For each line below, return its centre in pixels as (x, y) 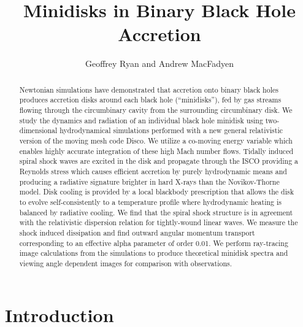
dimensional (38, 130)
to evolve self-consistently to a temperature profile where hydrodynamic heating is (150, 202)
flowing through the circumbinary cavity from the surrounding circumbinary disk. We (156, 110)
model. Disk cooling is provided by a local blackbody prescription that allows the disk (156, 192)
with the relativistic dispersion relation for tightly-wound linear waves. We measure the (159, 222)
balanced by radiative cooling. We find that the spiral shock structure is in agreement (156, 212)
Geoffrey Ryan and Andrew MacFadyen (159, 63)
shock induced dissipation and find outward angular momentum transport (137, 232)
